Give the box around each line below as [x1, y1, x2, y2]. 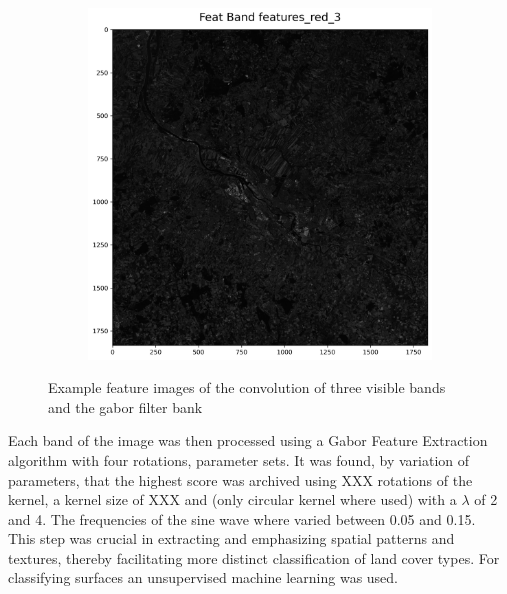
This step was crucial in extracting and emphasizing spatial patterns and [8, 528, 455, 549]
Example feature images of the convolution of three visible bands [48, 377, 446, 398]
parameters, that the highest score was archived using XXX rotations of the [8, 469, 473, 490]
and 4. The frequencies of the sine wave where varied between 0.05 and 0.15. [8, 508, 476, 529]
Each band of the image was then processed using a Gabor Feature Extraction [8, 430, 488, 451]
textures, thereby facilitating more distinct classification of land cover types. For [8, 547, 500, 568]
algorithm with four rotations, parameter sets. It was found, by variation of [8, 449, 470, 470]
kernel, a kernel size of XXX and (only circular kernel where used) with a [8, 489, 457, 510]
